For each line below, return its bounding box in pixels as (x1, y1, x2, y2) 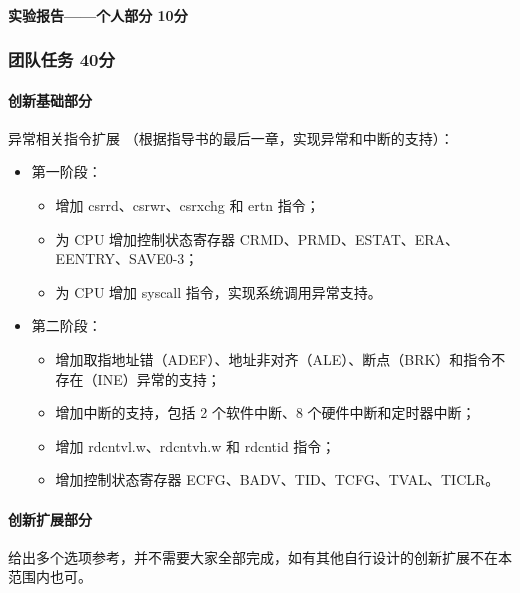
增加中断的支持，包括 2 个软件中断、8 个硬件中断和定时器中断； (55, 402, 476, 423)
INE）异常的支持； (97, 368, 221, 389)
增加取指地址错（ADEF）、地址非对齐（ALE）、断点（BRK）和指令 (55, 348, 492, 369)
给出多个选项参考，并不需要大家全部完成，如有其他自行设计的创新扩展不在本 (8, 546, 512, 567)
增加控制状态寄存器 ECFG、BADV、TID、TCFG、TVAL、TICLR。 (55, 469, 500, 490)
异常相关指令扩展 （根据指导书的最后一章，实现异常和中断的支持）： (8, 127, 454, 148)
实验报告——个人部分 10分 (8, 4, 188, 25)
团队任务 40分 (8, 47, 115, 72)
